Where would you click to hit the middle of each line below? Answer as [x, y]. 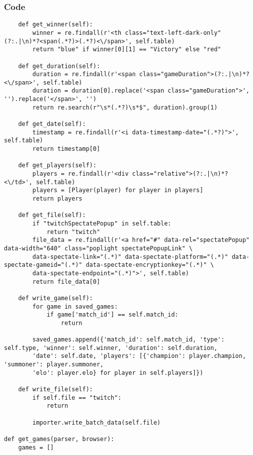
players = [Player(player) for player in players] [118, 190]
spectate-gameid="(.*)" [43, 265]
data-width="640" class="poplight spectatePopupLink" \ [98, 248]
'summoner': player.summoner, [54, 365]
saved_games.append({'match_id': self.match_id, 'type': [128, 340]
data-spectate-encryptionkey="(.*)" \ [150, 265]
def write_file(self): [55, 390]
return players [57, 199]
